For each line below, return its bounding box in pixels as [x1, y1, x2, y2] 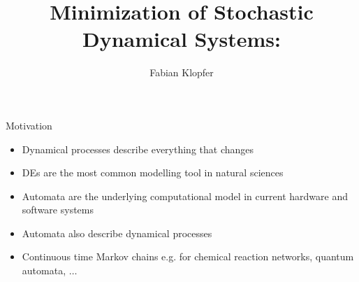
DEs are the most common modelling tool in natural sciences [22, 165, 284, 180]
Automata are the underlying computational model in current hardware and [22, 188, 348, 203]
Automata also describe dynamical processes [22, 225, 212, 240]
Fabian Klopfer [149, 65, 214, 80]
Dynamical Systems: [82, 24, 281, 53]
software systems [22, 202, 94, 217]
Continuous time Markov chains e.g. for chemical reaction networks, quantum [22, 249, 354, 264]
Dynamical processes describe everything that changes [22, 141, 254, 156]
